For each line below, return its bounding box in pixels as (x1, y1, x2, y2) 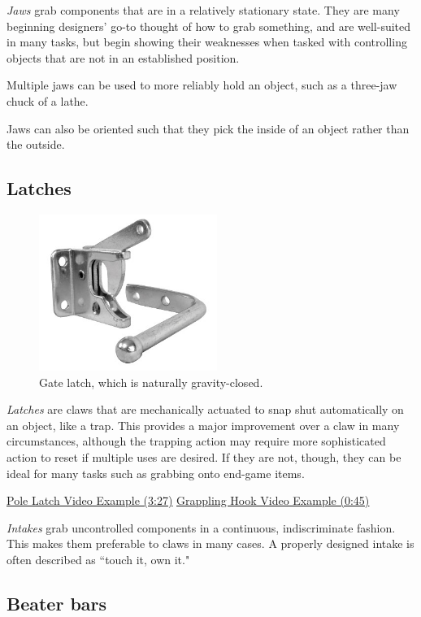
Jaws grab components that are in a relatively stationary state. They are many (7, 2, 400, 18)
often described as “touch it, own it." (7, 550, 190, 567)
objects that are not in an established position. (7, 49, 240, 66)
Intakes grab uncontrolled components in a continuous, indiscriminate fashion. (7, 519, 396, 536)
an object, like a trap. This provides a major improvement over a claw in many (7, 416, 400, 433)
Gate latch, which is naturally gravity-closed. (39, 373, 263, 390)
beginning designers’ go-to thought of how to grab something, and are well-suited (7, 17, 411, 34)
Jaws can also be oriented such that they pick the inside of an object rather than (7, 119, 410, 137)
